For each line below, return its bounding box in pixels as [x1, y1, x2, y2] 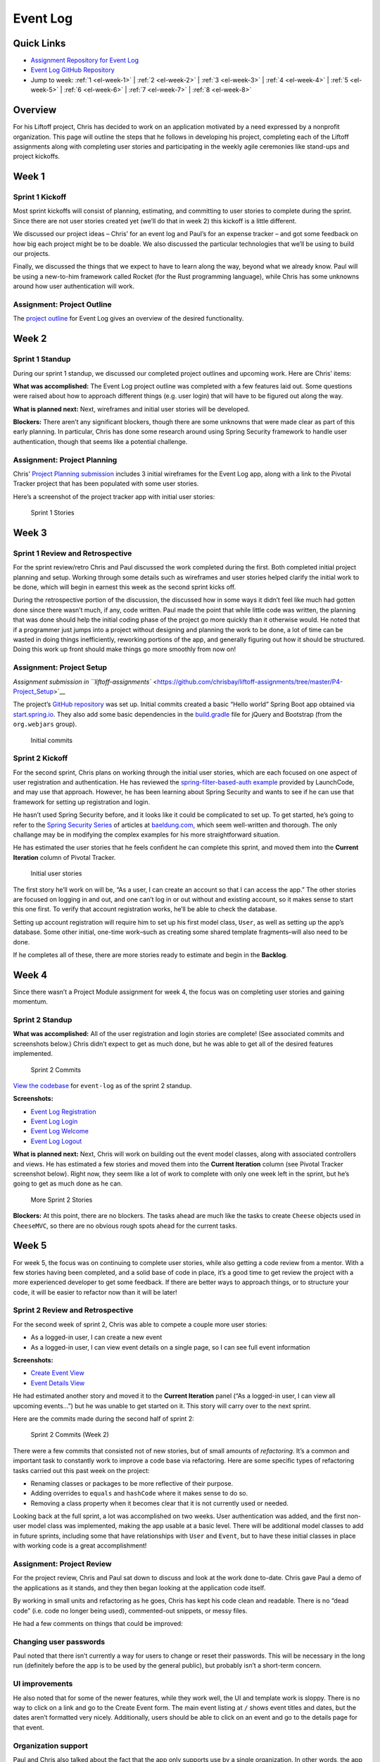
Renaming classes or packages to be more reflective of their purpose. [30, 1479, 234, 1487]
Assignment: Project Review [13, 1559, 112, 1569]
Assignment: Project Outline [13, 300, 112, 309]
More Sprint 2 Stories [30, 1195, 93, 1204]
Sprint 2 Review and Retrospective [13, 1305, 134, 1315]
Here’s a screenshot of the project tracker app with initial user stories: [13, 492, 215, 500]
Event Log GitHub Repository [30, 66, 115, 74]
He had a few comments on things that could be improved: [13, 1619, 183, 1627]
